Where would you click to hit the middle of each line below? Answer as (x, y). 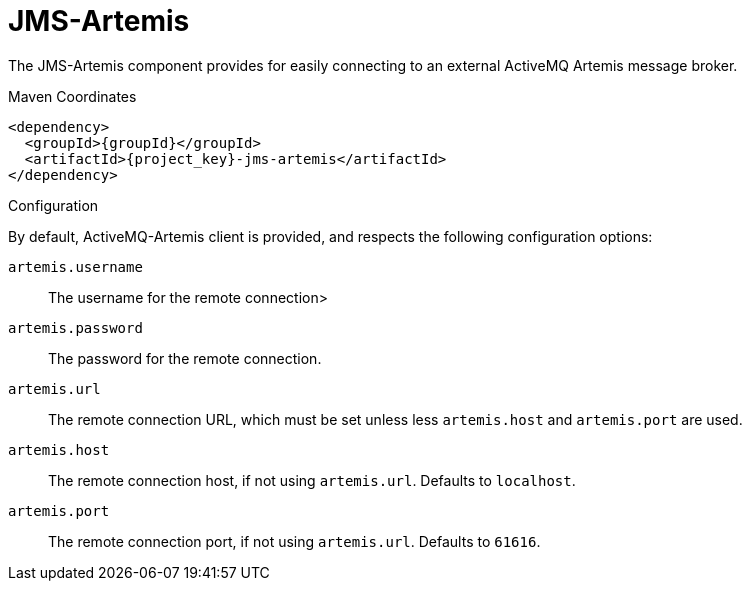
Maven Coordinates (72, 96)
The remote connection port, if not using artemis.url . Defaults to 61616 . (294, 541)
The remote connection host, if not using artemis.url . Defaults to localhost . (312, 480)
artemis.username (75, 266)
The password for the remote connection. (185, 358)
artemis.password (75, 327)
